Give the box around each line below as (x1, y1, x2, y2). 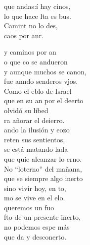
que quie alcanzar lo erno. (4, 153, 82, 164)
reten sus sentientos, (4, 134, 65, 144)
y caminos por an (4, 47, 56, 57)
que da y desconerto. (4, 231, 67, 242)
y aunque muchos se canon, (4, 66, 87, 76)
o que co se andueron (4, 56, 68, 66)
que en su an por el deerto (4, 95, 84, 106)
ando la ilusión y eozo (4, 124, 70, 135)
